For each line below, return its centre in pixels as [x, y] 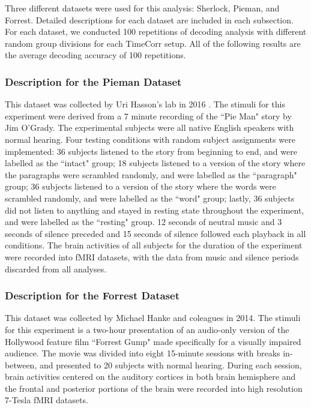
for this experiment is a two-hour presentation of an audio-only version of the [147, 329]
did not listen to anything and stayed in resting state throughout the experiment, [155, 210]
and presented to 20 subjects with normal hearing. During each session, [171, 364]
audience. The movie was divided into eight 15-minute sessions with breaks [143, 353]
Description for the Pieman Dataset [93, 81]
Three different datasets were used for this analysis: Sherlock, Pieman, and [142, 8]
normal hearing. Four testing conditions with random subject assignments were [150, 139]
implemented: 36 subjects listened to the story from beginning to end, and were [151, 151]
